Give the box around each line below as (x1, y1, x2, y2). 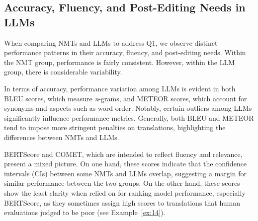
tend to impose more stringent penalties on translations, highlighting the (4, 122, 226, 133)
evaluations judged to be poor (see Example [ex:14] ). (4, 207, 166, 218)
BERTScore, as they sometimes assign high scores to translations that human (4, 197, 241, 208)
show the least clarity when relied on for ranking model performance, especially (4, 187, 246, 198)
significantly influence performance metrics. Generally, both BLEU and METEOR (4, 112, 254, 123)
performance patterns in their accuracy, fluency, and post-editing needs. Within (4, 47, 246, 58)
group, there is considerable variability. (4, 67, 122, 77)
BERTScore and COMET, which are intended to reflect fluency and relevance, (4, 148, 243, 159)
